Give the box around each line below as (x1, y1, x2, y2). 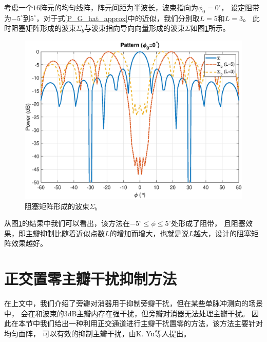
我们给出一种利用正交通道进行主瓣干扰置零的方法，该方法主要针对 (40, 318, 263, 329)
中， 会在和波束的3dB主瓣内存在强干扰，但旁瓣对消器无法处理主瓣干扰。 (4, 308, 250, 318)
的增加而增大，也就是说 (109, 227, 189, 238)
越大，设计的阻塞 (194, 227, 252, 238)
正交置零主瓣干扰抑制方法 (4, 268, 177, 289)
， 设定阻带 (221, 2, 260, 12)
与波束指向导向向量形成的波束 (84, 23, 185, 33)
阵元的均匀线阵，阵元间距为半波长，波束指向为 (40, 2, 198, 12)
